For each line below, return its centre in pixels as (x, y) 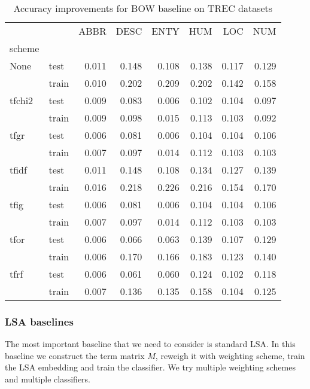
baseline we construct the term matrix (75, 355)
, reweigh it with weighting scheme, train (230, 355)
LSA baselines (39, 321)
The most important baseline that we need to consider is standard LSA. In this (150, 344)
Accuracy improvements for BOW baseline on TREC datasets (143, 8)
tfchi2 (22, 100)
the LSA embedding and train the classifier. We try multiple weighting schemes (150, 367)
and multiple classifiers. (48, 379)
